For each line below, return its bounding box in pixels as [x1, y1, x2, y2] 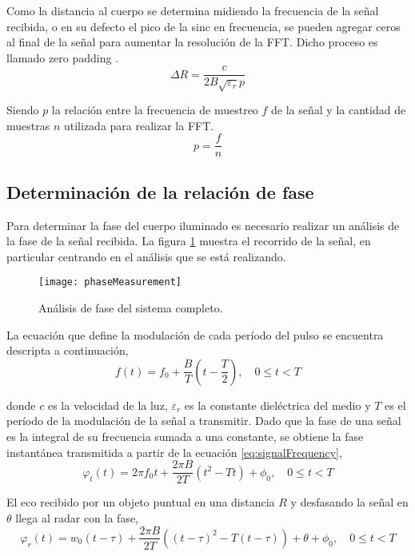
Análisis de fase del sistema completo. [38, 300, 223, 316]
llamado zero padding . [6, 49, 119, 66]
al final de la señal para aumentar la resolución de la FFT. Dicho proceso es [6, 34, 378, 50]
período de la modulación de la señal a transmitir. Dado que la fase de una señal [6, 412, 401, 429]
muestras [6, 117, 50, 133]
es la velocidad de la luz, [47, 396, 168, 413]
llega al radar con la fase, [15, 509, 139, 526]
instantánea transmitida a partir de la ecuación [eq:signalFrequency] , [6, 443, 342, 460]
